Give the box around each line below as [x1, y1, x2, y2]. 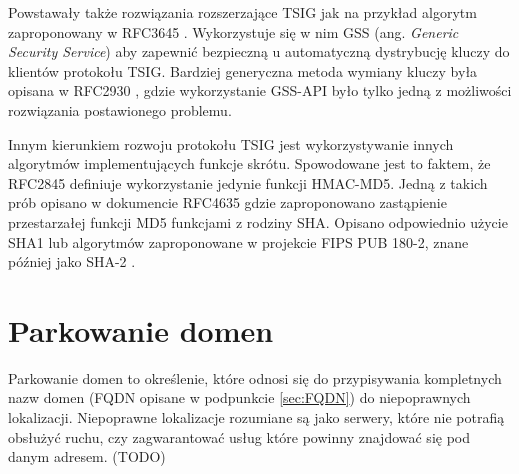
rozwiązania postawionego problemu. [8, 99, 232, 120]
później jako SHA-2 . [8, 251, 136, 272]
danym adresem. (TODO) [8, 446, 166, 467]
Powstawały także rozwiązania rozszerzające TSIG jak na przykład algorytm [8, 2, 477, 22]
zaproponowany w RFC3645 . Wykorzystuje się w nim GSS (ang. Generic [8, 21, 459, 42]
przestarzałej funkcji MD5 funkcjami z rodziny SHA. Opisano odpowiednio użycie [8, 211, 508, 232]
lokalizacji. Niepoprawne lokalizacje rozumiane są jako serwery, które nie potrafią [8, 407, 505, 428]
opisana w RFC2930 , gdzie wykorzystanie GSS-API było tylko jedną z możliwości [8, 80, 512, 101]
